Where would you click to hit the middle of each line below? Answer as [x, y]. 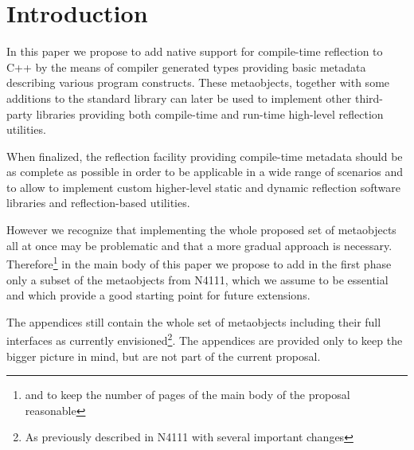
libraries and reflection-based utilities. [98, 203]
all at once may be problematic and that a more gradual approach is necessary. [199, 245]
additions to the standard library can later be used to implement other [179, 98]
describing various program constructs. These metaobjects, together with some [198, 82]
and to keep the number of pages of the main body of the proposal [187, 395]
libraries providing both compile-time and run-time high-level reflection [210, 113]
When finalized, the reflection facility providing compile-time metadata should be [205, 156]
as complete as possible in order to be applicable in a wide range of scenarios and [205, 172]
